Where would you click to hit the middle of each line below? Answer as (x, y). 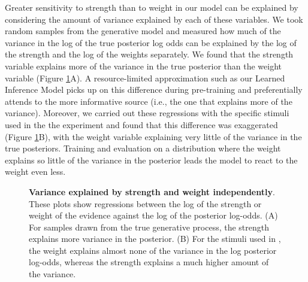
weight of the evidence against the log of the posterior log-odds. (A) (153, 215)
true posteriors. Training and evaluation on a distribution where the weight (143, 148)
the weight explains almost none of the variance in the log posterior (153, 250)
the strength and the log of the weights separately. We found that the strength (149, 54)
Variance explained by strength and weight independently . (152, 191)
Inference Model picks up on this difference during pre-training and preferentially (154, 90)
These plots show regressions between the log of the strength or (145, 203)
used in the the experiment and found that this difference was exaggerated (141, 124)
